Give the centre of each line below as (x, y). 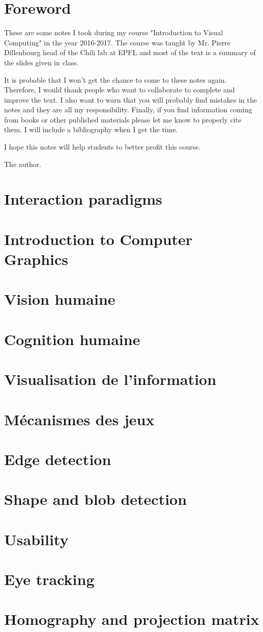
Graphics (36, 259)
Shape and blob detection (96, 499)
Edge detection (58, 459)
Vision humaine (60, 299)
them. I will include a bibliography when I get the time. (91, 129)
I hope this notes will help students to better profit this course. (103, 147)
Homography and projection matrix (132, 619)
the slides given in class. (41, 62)
